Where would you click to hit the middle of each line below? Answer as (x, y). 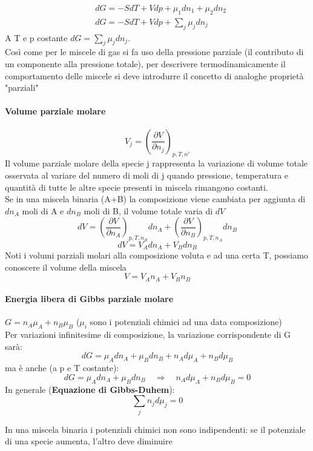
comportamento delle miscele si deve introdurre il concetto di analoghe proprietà (154, 75)
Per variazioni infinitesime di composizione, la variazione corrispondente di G (148, 334)
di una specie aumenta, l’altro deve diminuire (89, 441)
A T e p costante (36, 37)
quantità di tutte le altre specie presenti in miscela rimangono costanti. (137, 187)
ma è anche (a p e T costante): (62, 368)
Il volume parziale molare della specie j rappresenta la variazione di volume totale (156, 163)
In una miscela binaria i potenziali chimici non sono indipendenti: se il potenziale (155, 429)
